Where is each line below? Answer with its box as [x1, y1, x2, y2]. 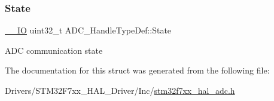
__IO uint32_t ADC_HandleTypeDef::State [5, 24, 172, 36]
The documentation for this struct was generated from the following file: [5, 64, 270, 76]
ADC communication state [5, 44, 103, 56]
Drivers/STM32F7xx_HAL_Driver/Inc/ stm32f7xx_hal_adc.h [5, 84, 235, 96]
